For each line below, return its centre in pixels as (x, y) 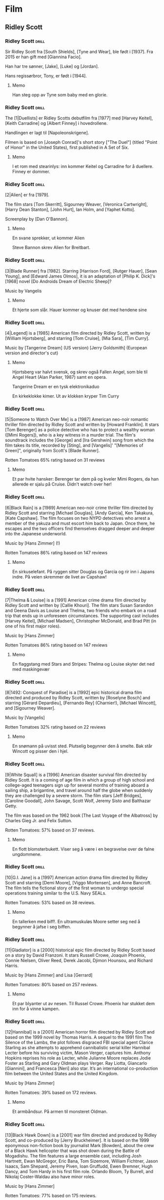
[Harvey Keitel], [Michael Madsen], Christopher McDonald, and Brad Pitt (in (81, 621)
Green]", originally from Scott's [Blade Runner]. (52, 451)
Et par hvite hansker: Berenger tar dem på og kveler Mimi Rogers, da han (85, 479)
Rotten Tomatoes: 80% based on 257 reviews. (51, 985)
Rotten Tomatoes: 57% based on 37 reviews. (50, 830)
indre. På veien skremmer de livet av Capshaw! (59, 577)
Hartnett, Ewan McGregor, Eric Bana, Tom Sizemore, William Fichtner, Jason (82, 1161)
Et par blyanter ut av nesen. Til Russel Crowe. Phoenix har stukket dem (83, 1004)
